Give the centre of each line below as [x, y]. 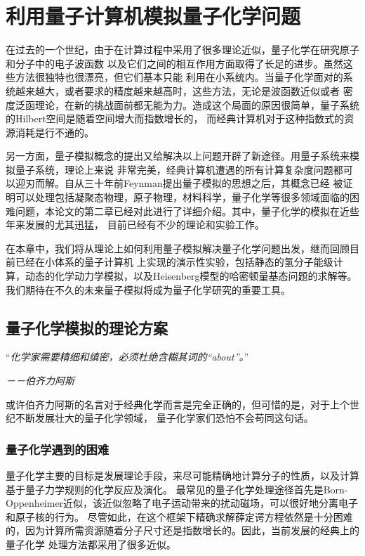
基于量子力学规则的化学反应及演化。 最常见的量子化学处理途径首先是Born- [177, 489]
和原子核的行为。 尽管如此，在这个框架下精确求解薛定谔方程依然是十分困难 [179, 516]
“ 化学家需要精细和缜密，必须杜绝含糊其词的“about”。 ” [127, 357]
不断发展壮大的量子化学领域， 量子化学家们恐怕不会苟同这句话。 [164, 418]
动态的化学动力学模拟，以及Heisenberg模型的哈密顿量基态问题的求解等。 [191, 276]
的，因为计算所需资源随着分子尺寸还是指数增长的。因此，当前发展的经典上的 [182, 530]
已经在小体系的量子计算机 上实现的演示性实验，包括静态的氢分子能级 [174, 262]
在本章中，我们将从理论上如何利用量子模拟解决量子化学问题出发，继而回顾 [178, 248]
